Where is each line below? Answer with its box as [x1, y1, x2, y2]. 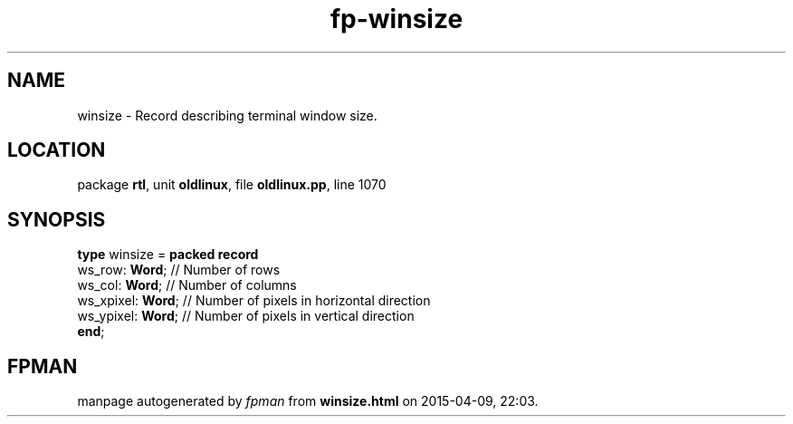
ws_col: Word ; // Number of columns [77, 277, 297, 294]
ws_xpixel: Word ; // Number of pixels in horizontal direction [77, 293, 431, 309]
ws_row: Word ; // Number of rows [77, 262, 281, 278]
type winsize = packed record [77, 246, 259, 263]
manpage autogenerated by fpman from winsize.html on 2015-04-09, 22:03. [77, 393, 539, 410]
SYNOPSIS [7, 207, 106, 231]
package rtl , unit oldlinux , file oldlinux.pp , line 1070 [77, 177, 387, 193]
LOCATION [7, 139, 106, 162]
